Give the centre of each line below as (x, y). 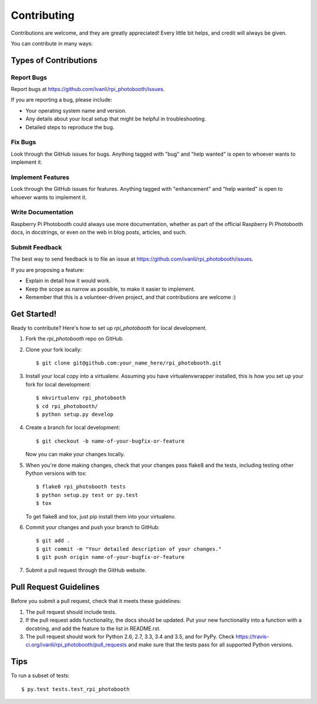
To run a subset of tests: (40, 676)
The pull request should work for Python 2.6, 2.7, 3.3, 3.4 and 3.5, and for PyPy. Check (130, 636)
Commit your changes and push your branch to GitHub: (92, 527)
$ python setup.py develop (75, 414)
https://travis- (252, 636)
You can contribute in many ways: (52, 43)
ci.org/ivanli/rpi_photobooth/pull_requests (76, 645)
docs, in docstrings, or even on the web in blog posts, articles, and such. (99, 233)
